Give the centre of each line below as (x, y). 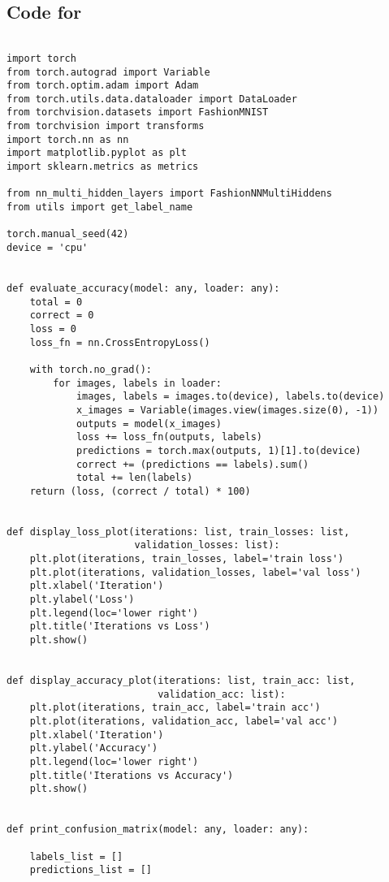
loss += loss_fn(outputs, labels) (169, 437)
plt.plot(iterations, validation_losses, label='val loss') (195, 572)
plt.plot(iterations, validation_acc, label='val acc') (184, 722)
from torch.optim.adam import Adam (103, 86)
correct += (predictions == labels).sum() (192, 464)
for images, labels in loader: (137, 383)
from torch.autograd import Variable (108, 72)
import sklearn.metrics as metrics (103, 167)
